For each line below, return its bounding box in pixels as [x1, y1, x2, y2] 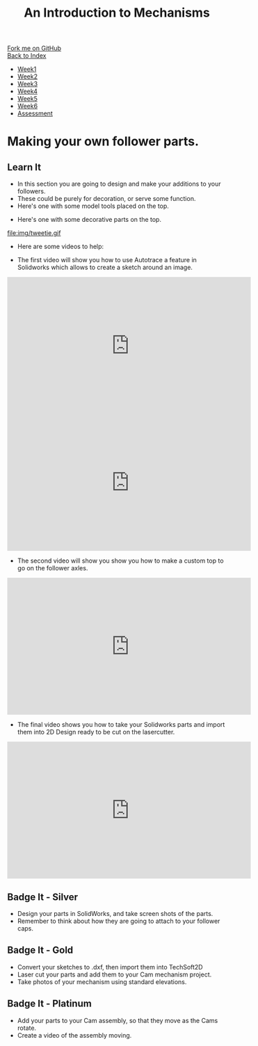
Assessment [17, 109, 54, 118]
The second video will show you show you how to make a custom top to [17, 556, 224, 565]
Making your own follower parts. [7, 134, 200, 150]
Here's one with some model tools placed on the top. [17, 202, 169, 210]
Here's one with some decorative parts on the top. [17, 216, 162, 224]
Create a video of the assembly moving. [17, 1031, 132, 1039]
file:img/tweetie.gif [7, 229, 61, 237]
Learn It [7, 161, 42, 173]
